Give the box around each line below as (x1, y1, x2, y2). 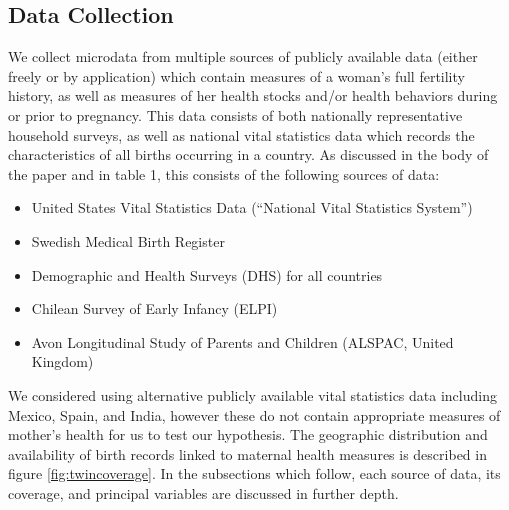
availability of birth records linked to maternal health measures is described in (8, 443, 487, 464)
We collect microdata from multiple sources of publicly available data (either (8, 46, 478, 67)
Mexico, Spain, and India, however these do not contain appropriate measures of (8, 404, 501, 425)
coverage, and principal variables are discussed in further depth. (8, 482, 399, 503)
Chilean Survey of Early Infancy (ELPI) (31, 298, 278, 319)
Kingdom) (31, 351, 94, 372)
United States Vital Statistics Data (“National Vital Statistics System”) (31, 197, 473, 218)
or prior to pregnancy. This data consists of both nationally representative (8, 104, 463, 125)
